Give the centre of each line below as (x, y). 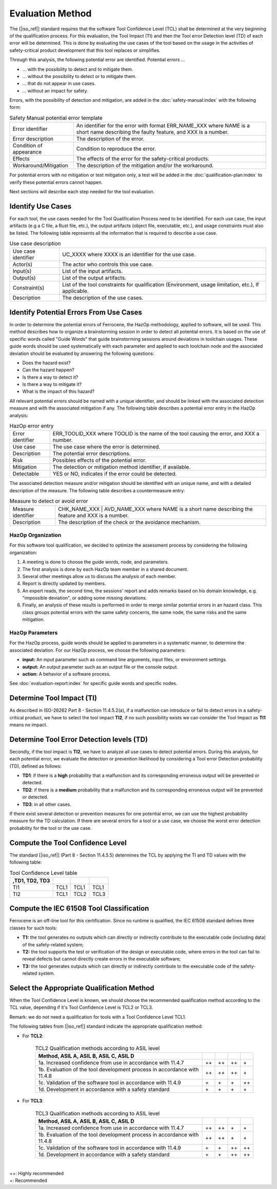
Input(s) (22, 271)
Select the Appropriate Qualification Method (82, 988)
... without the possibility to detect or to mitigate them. (80, 76)
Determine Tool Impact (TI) (53, 698)
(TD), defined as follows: (35, 766)
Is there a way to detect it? (50, 377)
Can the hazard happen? (48, 370)
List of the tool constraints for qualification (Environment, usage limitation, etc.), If (161, 285)
